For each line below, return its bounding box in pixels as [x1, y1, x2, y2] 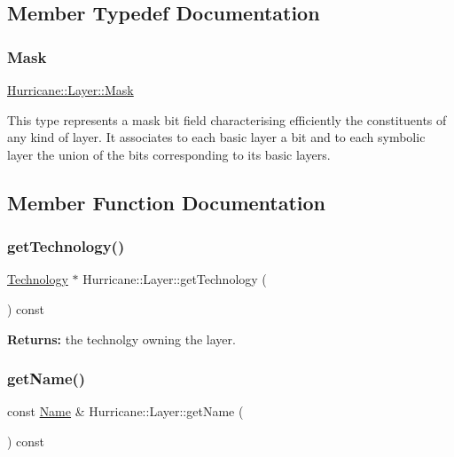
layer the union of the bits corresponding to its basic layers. [7, 145, 331, 163]
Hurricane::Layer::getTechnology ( [82, 270, 267, 288]
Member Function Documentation [7, 188, 326, 216]
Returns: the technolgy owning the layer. [7, 329, 236, 348]
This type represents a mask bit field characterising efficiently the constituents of [7, 110, 447, 129]
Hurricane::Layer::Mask [7, 81, 134, 98]
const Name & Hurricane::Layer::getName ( [7, 402, 244, 421]
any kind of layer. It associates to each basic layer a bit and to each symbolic [7, 128, 426, 146]
